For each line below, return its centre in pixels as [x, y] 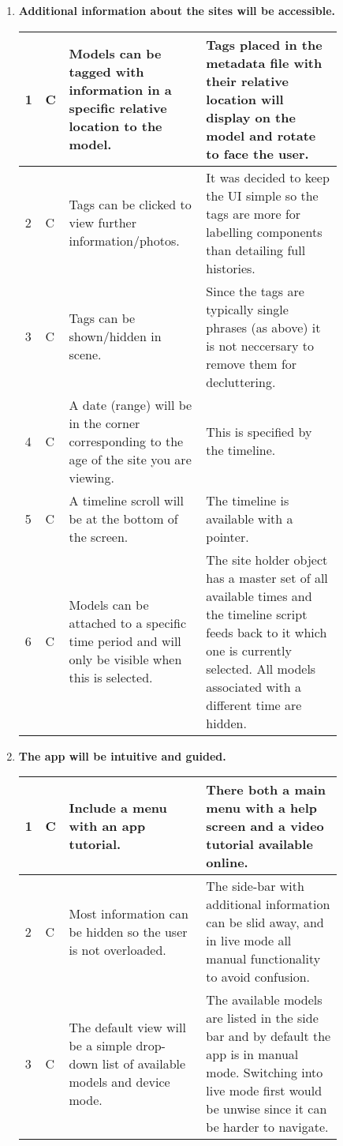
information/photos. [124, 241]
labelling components [264, 231]
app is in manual [252, 1054]
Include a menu [118, 808]
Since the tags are [255, 291]
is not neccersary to [260, 345]
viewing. [91, 477]
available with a [250, 518]
